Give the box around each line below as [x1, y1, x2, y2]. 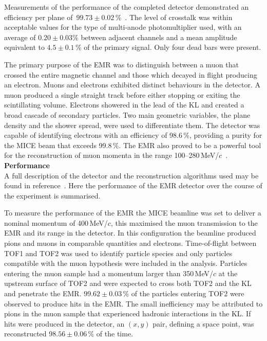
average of [4, 31, 36, 42]
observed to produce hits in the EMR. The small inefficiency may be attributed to [4, 298, 263, 309]
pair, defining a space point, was [152, 318, 254, 329]
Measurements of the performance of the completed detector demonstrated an [4, 2, 249, 12]
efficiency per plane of [4, 11, 73, 22]
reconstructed [4, 328, 47, 339]
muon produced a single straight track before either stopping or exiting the [4, 89, 240, 100]
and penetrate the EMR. [4, 288, 82, 299]
